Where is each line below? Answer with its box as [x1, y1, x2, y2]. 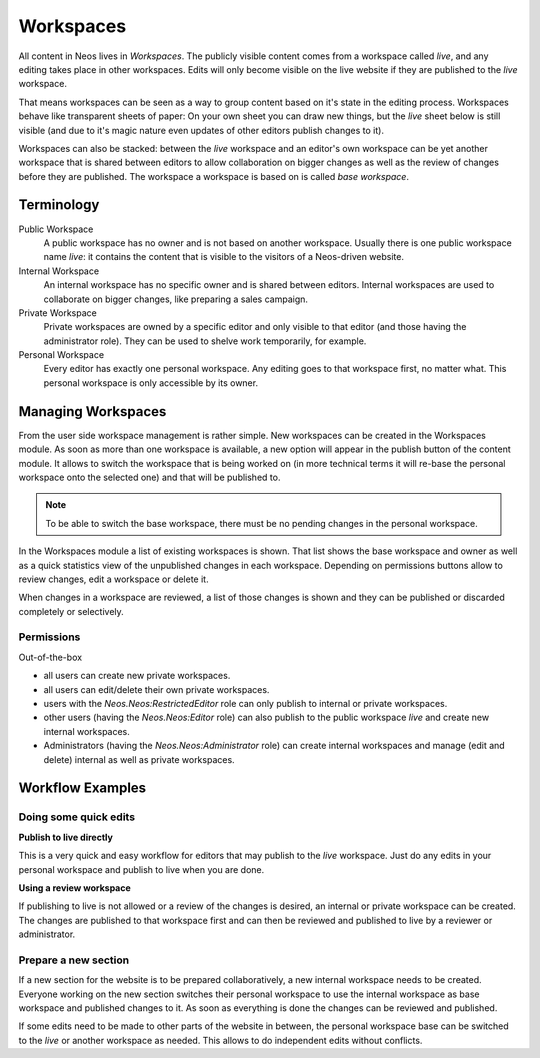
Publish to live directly [18, 831, 114, 843]
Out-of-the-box [18, 651, 83, 663]
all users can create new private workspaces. [43, 670, 231, 682]
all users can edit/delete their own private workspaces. [43, 683, 270, 695]
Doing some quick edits [18, 810, 135, 824]
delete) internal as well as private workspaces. [43, 753, 235, 765]
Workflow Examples [18, 780, 147, 797]
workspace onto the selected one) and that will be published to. [18, 471, 281, 483]
